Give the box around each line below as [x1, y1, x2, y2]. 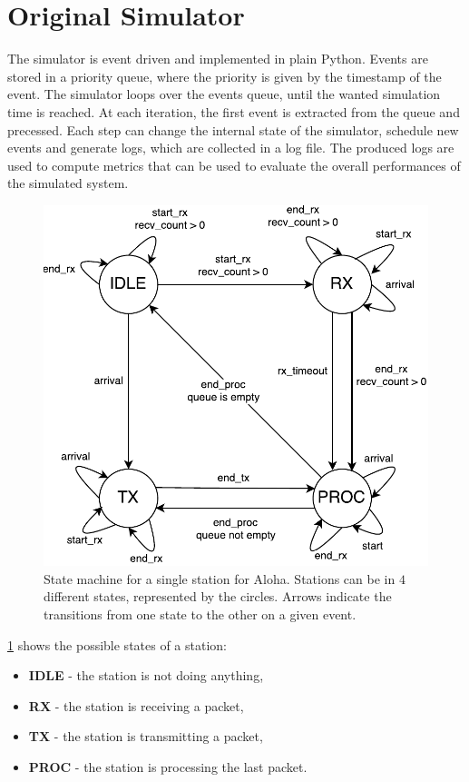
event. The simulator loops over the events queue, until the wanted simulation [7, 84, 441, 104]
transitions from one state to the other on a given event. [44, 604, 357, 623]
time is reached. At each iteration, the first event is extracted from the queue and [7, 102, 460, 121]
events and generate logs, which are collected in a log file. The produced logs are [7, 138, 454, 157]
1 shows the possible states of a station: [7, 635, 228, 654]
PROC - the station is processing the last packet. [28, 757, 308, 776]
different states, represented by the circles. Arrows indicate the [44, 587, 392, 606]
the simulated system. [7, 173, 129, 193]
